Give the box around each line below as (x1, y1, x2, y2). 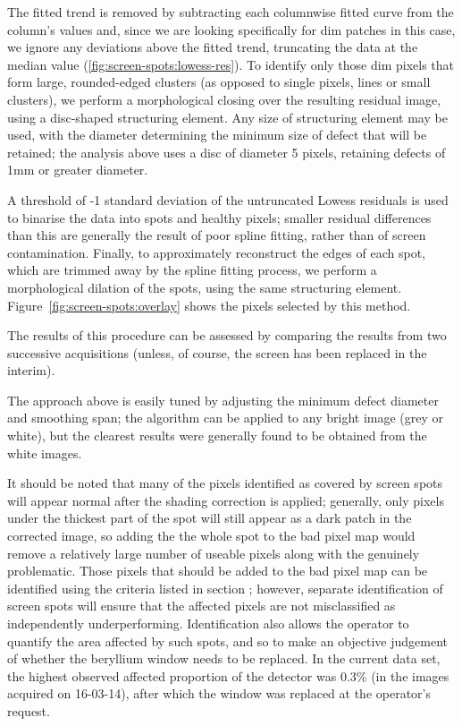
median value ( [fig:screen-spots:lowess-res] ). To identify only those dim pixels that (7, 55, 455, 73)
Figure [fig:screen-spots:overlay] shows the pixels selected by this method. (7, 295, 411, 314)
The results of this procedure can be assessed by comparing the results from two (7, 326, 447, 345)
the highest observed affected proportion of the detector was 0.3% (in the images (7, 666, 449, 685)
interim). (7, 361, 55, 380)
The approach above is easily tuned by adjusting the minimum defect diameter (7, 390, 439, 409)
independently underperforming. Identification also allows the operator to (7, 614, 409, 632)
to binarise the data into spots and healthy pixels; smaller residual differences (7, 208, 432, 226)
